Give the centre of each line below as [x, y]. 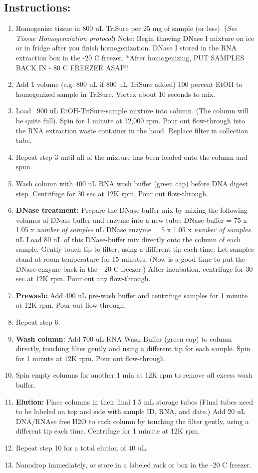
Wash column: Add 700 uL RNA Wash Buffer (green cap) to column [124, 338]
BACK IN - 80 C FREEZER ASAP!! [72, 67]
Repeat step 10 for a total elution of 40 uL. [82, 447]
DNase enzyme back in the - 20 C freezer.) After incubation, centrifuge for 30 [134, 268]
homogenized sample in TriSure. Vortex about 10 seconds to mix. [116, 94]
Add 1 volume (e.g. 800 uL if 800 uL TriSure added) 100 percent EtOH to [129, 84]
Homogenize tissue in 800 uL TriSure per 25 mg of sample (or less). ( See [126, 28]
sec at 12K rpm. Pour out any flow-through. [83, 278]
